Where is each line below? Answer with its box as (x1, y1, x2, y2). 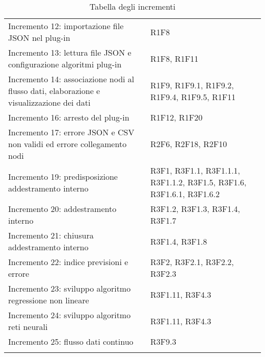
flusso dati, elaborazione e (8, 85, 100, 97)
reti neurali (8, 321, 48, 332)
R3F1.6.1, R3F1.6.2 (150, 188, 220, 200)
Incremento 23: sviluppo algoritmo (8, 282, 131, 294)
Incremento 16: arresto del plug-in (8, 111, 129, 123)
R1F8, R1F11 (150, 52, 199, 64)
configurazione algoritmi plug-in (8, 58, 122, 70)
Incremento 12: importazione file (8, 20, 124, 32)
